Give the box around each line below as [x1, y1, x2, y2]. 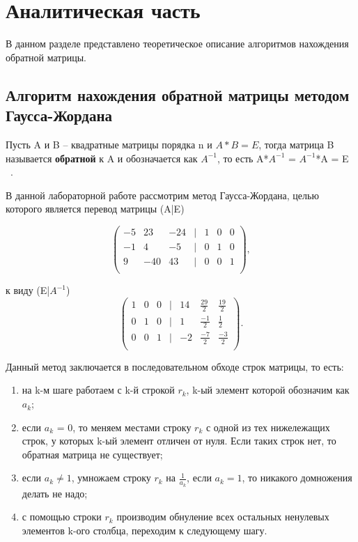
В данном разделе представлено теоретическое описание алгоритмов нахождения [6, 36, 349, 51]
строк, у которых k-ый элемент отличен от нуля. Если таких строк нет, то [22, 433, 336, 448]
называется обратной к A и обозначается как [6, 150, 198, 165]
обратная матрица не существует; [22, 447, 163, 461]
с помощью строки [22, 509, 102, 524]
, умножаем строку [71, 470, 151, 485]
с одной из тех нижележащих [205, 419, 330, 434]
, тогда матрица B [258, 137, 334, 151]
